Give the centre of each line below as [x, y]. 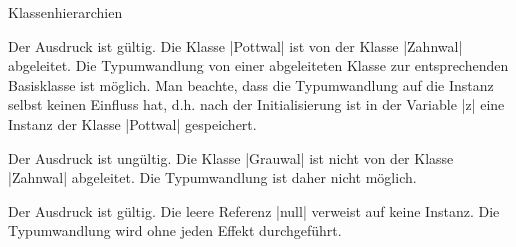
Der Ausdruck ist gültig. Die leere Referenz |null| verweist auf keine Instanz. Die [254, 210]
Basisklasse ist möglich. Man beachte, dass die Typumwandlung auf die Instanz [251, 84]
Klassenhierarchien [65, 12]
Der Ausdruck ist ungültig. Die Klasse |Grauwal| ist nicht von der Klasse [231, 157]
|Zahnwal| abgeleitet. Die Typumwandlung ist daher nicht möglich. [212, 177]
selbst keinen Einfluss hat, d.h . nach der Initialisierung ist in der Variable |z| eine [256, 104]
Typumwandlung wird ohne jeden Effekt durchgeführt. [175, 230]
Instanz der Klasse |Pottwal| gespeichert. [132, 123]
